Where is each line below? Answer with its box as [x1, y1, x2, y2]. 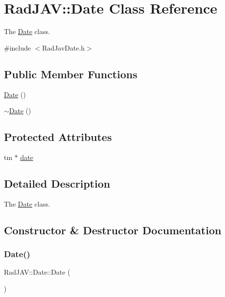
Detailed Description [4, 175, 111, 191]
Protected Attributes [4, 129, 112, 144]
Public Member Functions [4, 66, 137, 81]
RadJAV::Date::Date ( [4, 267, 71, 277]
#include [4, 42, 31, 52]
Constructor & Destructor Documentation [4, 222, 222, 237]
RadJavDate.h [42, 42, 85, 52]
